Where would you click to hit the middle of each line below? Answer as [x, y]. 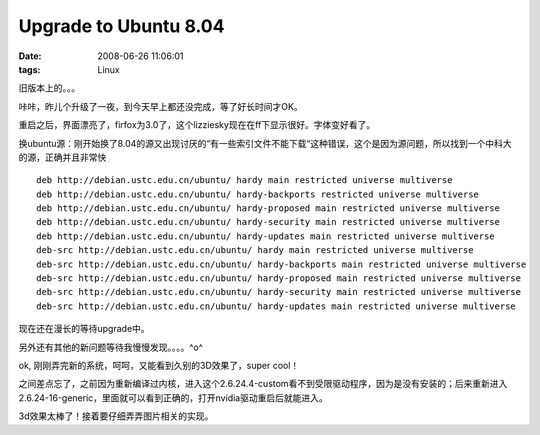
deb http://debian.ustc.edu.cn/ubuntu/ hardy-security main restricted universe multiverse [268, 222]
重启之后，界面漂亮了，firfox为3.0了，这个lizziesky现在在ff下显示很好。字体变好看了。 [196, 125]
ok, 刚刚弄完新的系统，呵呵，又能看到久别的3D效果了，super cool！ [159, 365]
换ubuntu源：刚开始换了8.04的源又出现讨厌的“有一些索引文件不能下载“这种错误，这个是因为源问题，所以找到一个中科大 [265, 143]
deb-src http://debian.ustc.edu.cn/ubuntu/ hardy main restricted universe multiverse [255, 250]
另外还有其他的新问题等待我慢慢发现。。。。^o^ [111, 347]
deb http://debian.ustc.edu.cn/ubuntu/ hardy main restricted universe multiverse [244, 180]
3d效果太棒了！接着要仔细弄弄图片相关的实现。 [116, 416]
